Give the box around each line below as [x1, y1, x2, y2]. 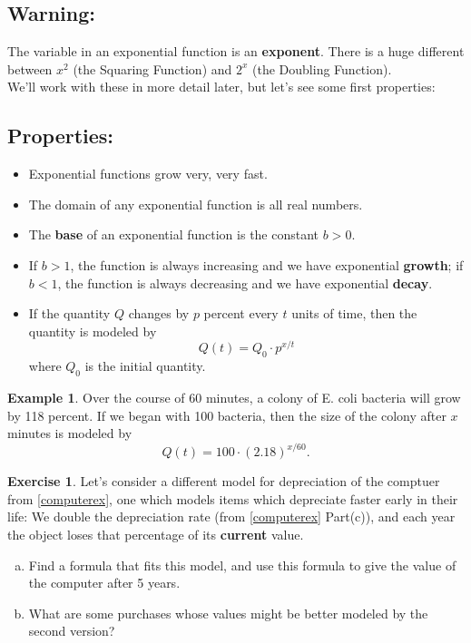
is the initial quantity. [84, 356, 206, 375]
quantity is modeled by [28, 321, 157, 340]
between [7, 59, 53, 78]
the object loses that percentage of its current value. [7, 525, 304, 544]
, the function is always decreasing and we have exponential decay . [57, 273, 433, 292]
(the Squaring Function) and [73, 59, 232, 78]
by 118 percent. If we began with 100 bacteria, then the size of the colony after [7, 405, 446, 424]
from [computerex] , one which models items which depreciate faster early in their [7, 489, 458, 508]
